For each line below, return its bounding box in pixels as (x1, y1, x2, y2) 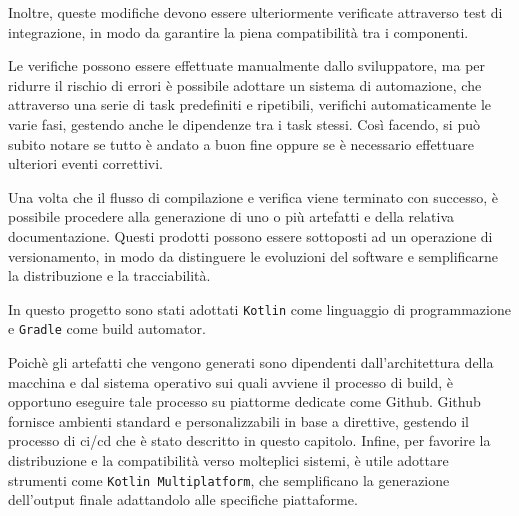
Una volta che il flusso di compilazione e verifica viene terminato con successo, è (8, 186, 498, 207)
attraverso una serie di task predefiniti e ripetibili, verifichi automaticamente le (8, 94, 492, 115)
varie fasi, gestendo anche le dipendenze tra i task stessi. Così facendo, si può (8, 113, 480, 134)
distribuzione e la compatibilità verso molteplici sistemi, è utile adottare (8, 450, 449, 470)
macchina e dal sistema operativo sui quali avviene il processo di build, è (8, 371, 453, 392)
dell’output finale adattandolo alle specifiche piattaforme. (8, 489, 358, 510)
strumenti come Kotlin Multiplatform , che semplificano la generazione (8, 469, 450, 490)
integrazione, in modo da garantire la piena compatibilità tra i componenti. (8, 21, 469, 42)
